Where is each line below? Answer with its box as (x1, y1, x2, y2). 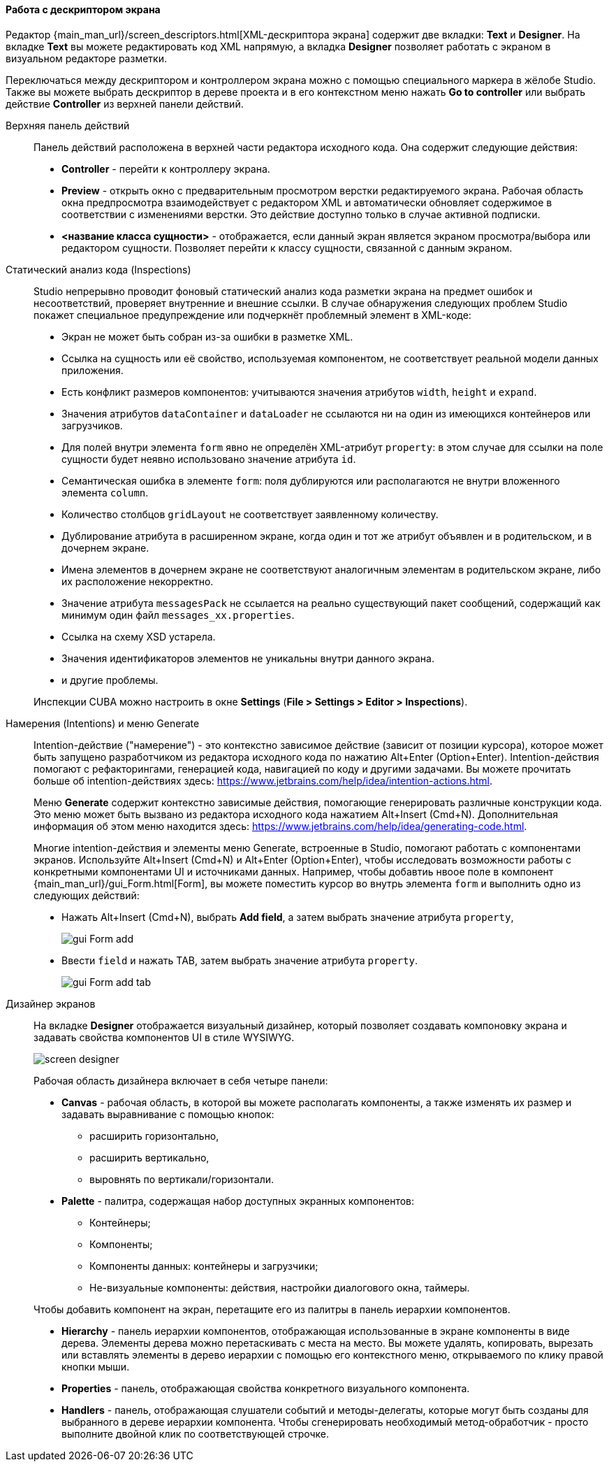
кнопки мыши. (61, 1360, 130, 1373)
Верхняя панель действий (6, 119, 130, 131)
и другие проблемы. (61, 673, 159, 686)
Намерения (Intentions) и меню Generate (6, 717, 200, 729)
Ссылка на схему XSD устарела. (61, 630, 216, 643)
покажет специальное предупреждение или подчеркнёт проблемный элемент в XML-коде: (34, 308, 471, 321)
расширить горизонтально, (89, 1129, 219, 1142)
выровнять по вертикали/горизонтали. (89, 1173, 274, 1185)
